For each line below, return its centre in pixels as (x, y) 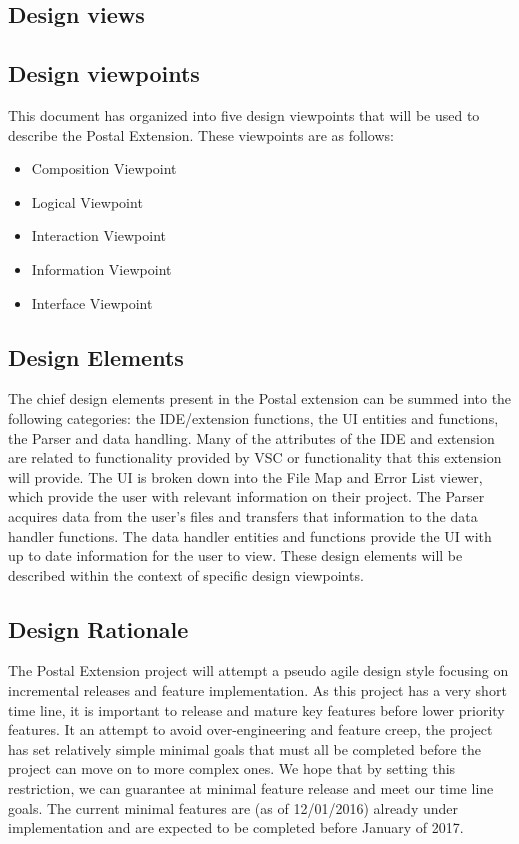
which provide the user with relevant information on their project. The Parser (246, 496)
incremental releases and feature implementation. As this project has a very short (257, 690)
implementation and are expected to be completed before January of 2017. (236, 827)
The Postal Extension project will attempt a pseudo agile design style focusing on (258, 670)
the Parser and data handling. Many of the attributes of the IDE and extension (251, 437)
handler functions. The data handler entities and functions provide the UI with (250, 535)
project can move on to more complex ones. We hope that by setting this (232, 768)
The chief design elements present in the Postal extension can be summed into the (260, 398)
